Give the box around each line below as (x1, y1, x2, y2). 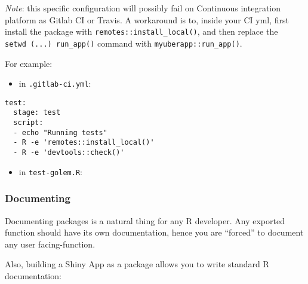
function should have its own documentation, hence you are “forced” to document (5, 226, 304, 239)
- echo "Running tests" (13, 128, 107, 137)
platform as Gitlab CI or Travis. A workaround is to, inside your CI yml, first (5, 13, 289, 26)
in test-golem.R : (19, 165, 82, 178)
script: (13, 118, 44, 127)
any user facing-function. (5, 237, 96, 250)
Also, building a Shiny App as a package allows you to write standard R (5, 258, 269, 270)
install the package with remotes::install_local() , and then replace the (5, 25, 278, 38)
